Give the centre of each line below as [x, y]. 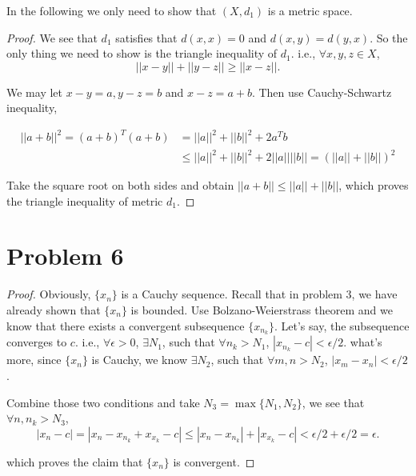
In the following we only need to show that [112, 10]
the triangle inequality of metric [85, 200]
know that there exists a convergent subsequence [126, 325]
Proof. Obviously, [49, 294]
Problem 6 [65, 256]
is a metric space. [310, 10]
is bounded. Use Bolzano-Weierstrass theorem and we [262, 309]
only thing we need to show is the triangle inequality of [142, 53]
